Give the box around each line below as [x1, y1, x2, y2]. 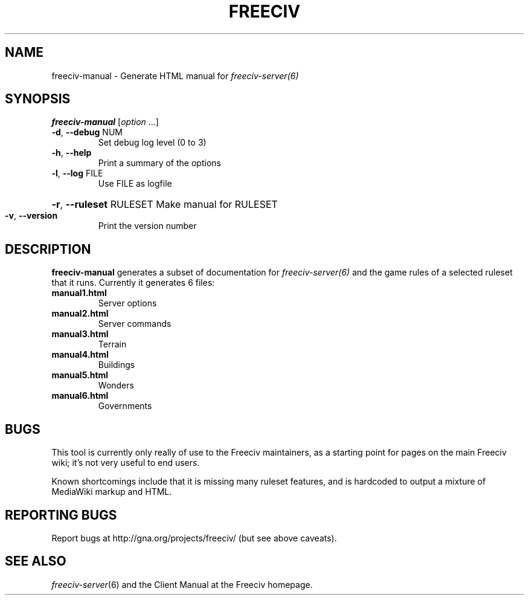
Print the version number [98, 221, 197, 231]
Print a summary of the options [98, 158, 221, 169]
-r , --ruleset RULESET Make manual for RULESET [51, 198, 278, 211]
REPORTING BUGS [5, 507, 117, 523]
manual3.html [51, 329, 109, 340]
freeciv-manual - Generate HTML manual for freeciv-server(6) [51, 70, 299, 81]
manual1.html [51, 288, 107, 298]
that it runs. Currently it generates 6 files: [51, 277, 215, 288]
